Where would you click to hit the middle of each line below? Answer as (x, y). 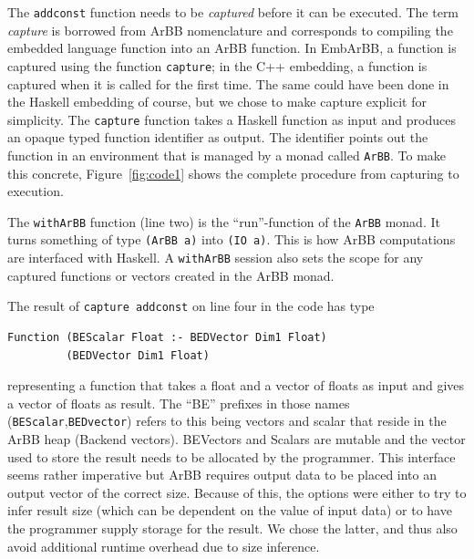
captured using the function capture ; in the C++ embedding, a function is (217, 65)
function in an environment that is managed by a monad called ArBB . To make (227, 155)
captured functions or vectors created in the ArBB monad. (171, 275)
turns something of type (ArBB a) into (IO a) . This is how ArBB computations (232, 239)
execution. (36, 191)
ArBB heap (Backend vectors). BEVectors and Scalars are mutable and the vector (237, 439)
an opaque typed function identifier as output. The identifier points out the (218, 137)
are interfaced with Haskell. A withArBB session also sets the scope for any (216, 258)
